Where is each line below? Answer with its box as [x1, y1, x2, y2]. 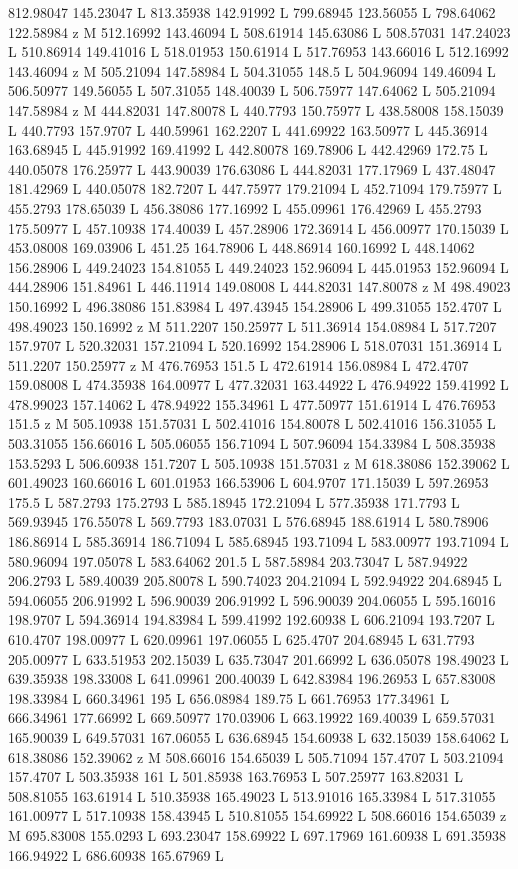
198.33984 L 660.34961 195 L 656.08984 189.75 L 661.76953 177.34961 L [8, 687, 449, 708]
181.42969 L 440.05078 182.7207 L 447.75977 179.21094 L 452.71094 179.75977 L [8, 178, 502, 199]
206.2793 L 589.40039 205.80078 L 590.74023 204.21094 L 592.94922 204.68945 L [8, 570, 502, 591]
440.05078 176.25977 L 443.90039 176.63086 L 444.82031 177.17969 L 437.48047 [8, 158, 496, 179]
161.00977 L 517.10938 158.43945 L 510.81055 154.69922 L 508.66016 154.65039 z [8, 805, 507, 826]
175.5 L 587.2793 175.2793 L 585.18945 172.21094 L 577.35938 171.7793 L [8, 491, 460, 512]
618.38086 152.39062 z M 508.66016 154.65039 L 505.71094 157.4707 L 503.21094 [8, 746, 504, 767]
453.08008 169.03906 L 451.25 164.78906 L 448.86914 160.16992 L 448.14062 [8, 237, 475, 258]
